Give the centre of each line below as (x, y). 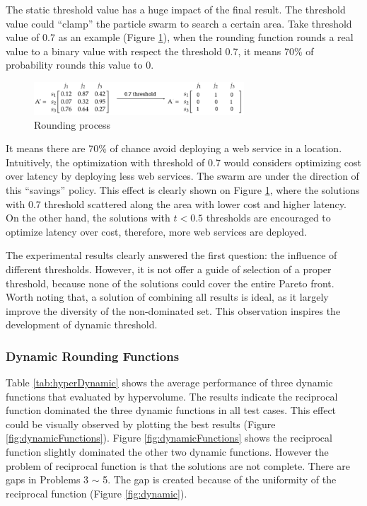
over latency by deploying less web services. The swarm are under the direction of (182, 176)
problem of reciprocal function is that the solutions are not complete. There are (178, 465)
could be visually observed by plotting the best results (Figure (141, 424)
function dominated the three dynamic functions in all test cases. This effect (171, 410)
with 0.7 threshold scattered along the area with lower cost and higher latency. (176, 203)
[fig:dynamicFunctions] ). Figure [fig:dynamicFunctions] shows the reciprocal (169, 438)
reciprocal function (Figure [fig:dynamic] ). (97, 493)
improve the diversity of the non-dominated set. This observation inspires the (173, 310)
